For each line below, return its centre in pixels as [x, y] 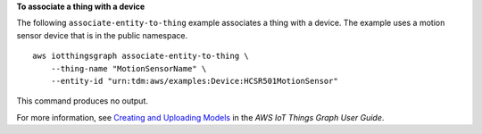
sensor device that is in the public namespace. [102, 35]
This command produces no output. [83, 101]
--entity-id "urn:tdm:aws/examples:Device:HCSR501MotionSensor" [194, 81]
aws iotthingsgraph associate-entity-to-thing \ [141, 56]
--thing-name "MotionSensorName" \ [129, 68]
